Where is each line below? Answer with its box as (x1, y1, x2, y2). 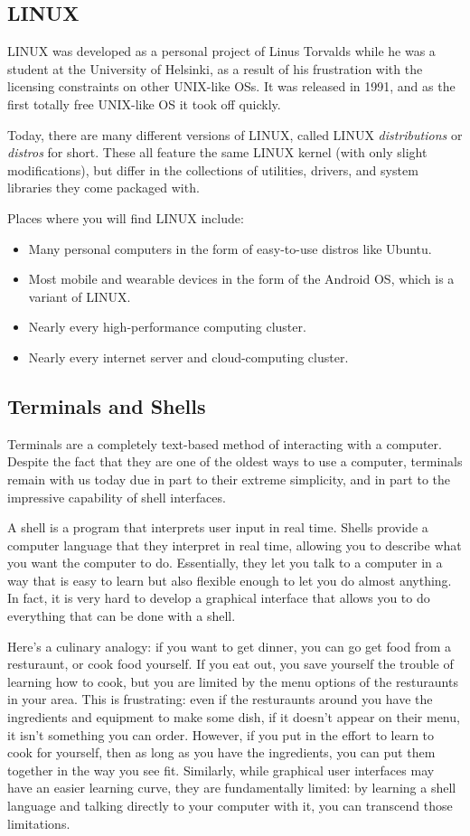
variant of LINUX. (28, 286, 131, 305)
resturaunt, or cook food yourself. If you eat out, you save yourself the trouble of (7, 654, 454, 673)
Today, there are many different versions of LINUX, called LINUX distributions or (7, 125, 463, 144)
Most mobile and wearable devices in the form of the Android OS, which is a (28, 269, 455, 288)
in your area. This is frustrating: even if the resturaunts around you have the (7, 690, 433, 709)
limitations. (7, 813, 70, 832)
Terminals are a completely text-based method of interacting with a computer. (7, 434, 442, 453)
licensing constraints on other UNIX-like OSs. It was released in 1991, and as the (7, 77, 456, 96)
